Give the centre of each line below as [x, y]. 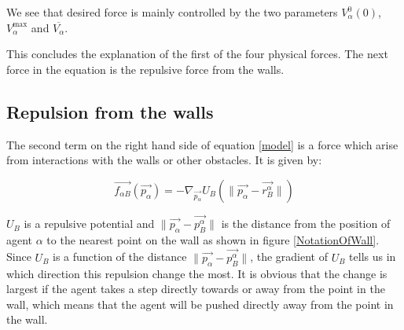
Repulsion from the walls [110, 111]
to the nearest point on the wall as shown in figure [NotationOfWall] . [213, 239]
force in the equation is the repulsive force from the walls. [145, 69]
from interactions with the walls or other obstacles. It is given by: [164, 160]
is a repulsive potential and [89, 224]
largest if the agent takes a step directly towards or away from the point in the [196, 289]
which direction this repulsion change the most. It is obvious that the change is [197, 273]
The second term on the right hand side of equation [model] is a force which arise [202, 144]
